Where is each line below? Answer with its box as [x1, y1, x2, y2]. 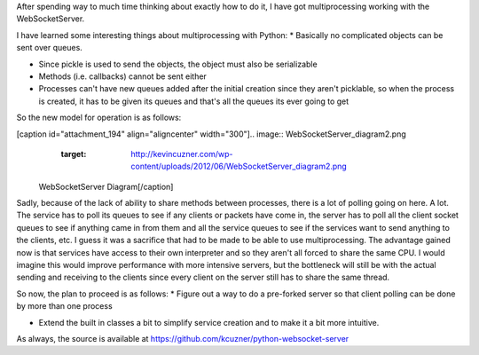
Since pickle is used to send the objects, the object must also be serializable [38, 59, 318, 69]
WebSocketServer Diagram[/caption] [38, 181, 174, 192]
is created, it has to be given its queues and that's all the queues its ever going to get [38, 96, 349, 106]
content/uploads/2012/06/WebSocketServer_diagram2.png [130, 161, 348, 172]
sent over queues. [16, 43, 83, 53]
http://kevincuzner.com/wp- [130, 148, 233, 159]
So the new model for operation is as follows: [16, 112, 182, 123]
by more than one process [16, 301, 113, 312]
